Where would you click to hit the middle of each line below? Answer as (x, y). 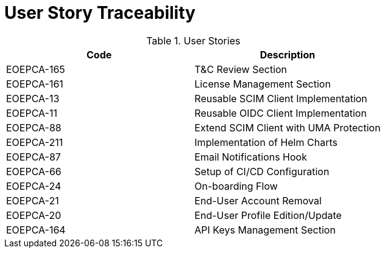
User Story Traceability (100, 13)
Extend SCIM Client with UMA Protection (288, 127)
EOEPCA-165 (36, 69)
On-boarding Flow (236, 186)
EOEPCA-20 (34, 215)
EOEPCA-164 (36, 230)
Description (288, 54)
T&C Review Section (241, 69)
